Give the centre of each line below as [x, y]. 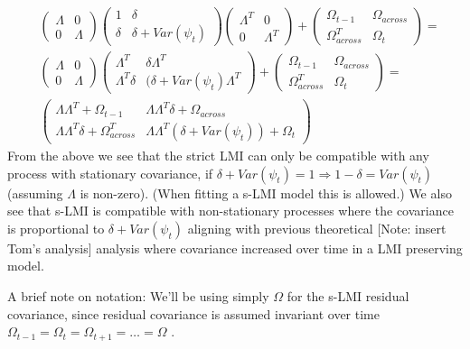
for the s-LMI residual [348, 295]
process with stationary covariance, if [110, 173]
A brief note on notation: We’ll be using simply [138, 295]
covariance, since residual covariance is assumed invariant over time [193, 313]
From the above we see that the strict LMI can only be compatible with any [218, 155]
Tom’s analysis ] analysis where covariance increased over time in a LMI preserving [235, 248]
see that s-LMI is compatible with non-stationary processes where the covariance [230, 211]
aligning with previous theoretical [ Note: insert [317, 228]
